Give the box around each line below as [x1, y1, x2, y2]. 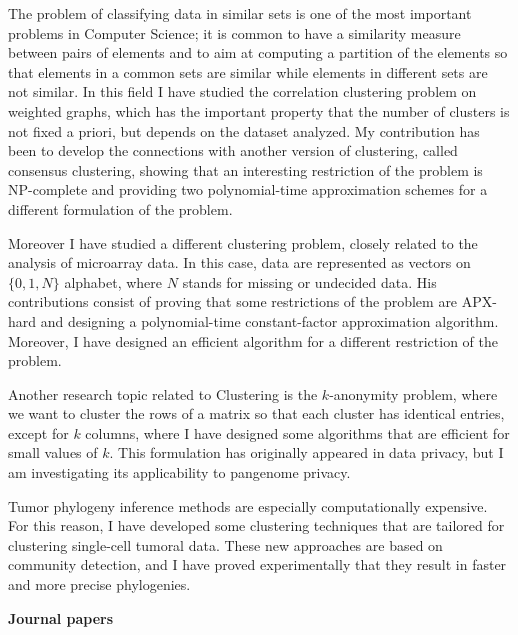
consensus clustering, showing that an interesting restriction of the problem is [8, 159, 483, 180]
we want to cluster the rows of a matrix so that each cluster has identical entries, [8, 403, 505, 424]
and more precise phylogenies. [8, 574, 191, 595]
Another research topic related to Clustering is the [8, 383, 318, 404]
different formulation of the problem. [8, 198, 233, 219]
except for [8, 422, 69, 443]
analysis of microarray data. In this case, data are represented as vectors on [8, 252, 471, 273]
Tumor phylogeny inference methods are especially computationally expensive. [8, 495, 488, 516]
